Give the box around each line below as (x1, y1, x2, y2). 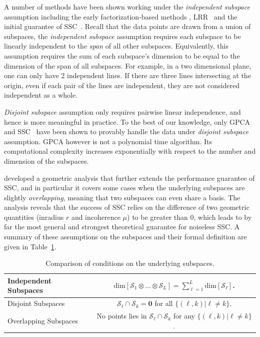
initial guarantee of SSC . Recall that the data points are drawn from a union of (4, 21, 251, 32)
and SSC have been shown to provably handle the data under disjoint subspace (4, 126, 249, 137)
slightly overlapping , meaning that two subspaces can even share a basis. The (4, 192, 240, 202)
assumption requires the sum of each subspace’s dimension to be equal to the (4, 50, 240, 61)
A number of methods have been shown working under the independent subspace (4, 2, 250, 12)
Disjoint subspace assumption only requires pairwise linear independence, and (4, 106, 241, 117)
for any (173, 310, 195, 321)
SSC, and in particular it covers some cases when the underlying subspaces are (4, 182, 245, 193)
